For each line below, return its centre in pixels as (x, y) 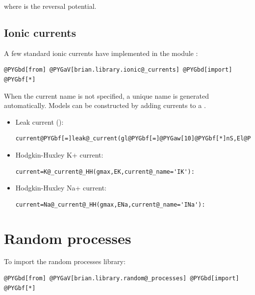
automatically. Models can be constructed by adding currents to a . (105, 105)
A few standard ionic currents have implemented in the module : (101, 53)
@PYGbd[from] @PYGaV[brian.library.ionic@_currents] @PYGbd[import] (118, 70)
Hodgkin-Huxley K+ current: (59, 154)
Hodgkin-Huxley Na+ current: (61, 188)
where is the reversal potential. (50, 6)
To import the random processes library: (65, 261)
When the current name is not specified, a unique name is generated (106, 95)
